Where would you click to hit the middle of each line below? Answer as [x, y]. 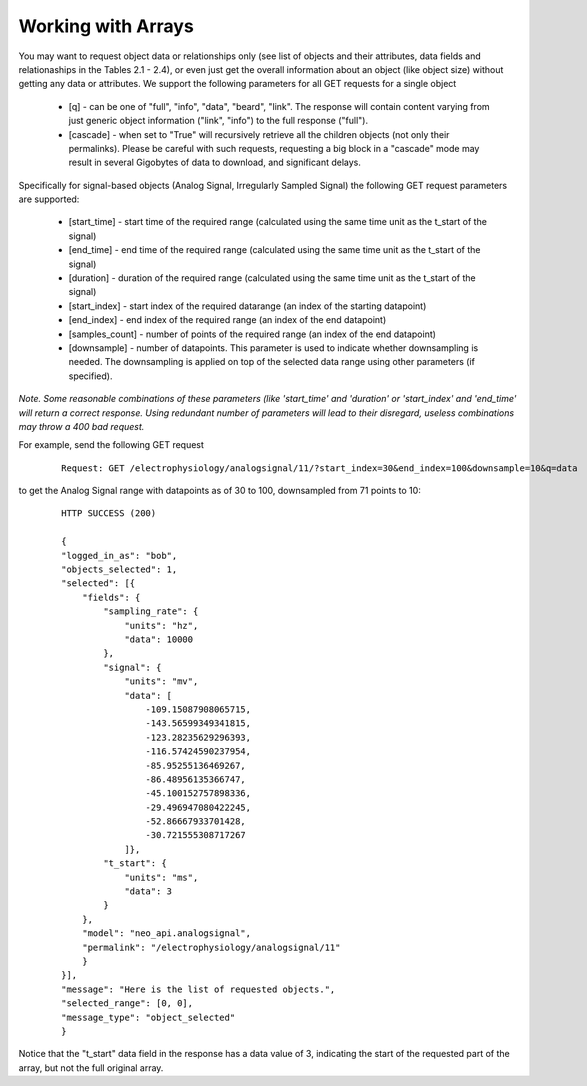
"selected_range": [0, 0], [127, 1003]
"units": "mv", [161, 681]
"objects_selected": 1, [119, 569]
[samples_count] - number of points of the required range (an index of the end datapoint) [252, 334]
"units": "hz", [161, 625]
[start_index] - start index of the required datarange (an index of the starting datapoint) [247, 306]
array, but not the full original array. [91, 1067]
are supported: [49, 199]
